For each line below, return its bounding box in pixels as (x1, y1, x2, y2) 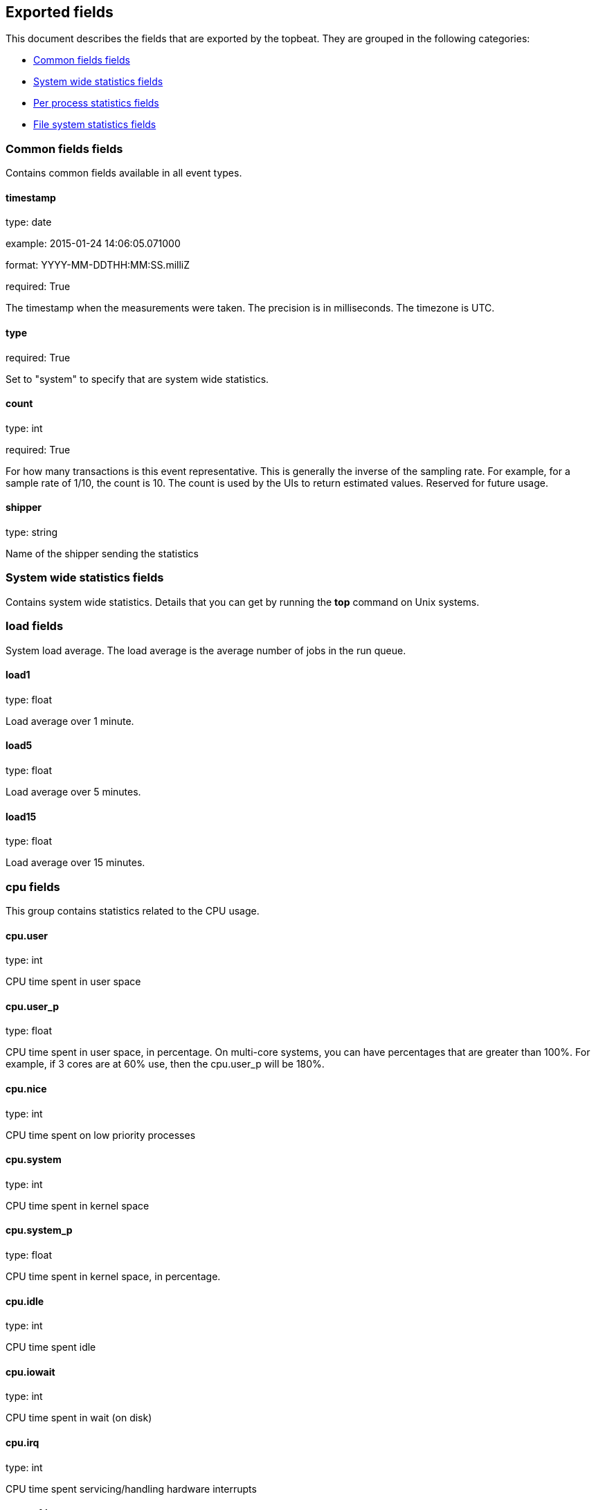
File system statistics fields (33, 118, 156, 131)
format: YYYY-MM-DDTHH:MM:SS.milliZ (6, 259, 190, 271)
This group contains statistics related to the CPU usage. (6, 904, 260, 917)
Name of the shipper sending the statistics (6, 548, 199, 560)
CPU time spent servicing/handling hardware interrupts (6, 1482, 257, 1495)
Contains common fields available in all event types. (6, 167, 242, 179)
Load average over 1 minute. (6, 714, 134, 727)
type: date (6, 216, 52, 228)
